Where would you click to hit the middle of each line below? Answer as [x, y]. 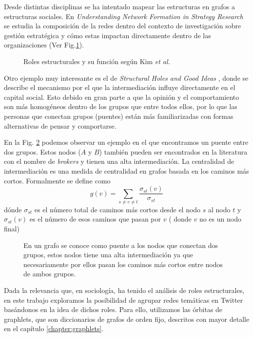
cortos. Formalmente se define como [57, 180]
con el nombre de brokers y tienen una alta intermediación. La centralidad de [119, 161]
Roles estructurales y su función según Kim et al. [97, 61]
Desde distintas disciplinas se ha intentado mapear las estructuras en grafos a [119, 6]
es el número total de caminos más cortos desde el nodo [117, 209]
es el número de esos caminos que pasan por [95, 219]
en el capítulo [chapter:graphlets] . [54, 328]
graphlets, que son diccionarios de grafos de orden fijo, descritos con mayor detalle [127, 319]
